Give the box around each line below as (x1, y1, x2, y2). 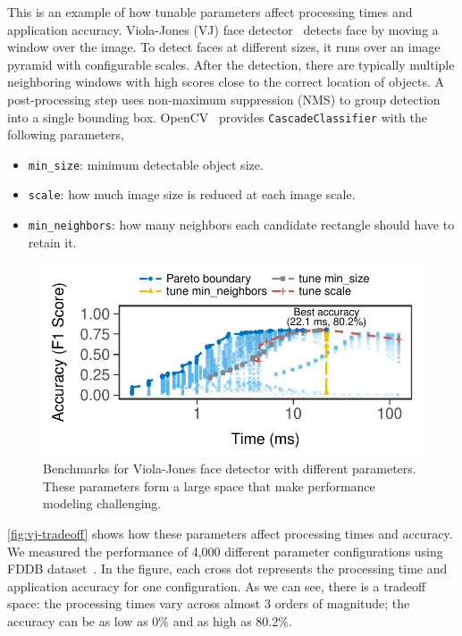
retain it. (28, 232, 77, 251)
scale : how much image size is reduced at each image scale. (28, 185, 356, 204)
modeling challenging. (43, 494, 162, 513)
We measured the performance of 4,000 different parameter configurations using (7, 541, 443, 560)
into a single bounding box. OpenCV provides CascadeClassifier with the (7, 107, 428, 126)
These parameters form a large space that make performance (43, 476, 375, 495)
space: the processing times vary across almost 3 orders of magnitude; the (7, 594, 410, 613)
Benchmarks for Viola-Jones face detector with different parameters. (43, 459, 416, 478)
